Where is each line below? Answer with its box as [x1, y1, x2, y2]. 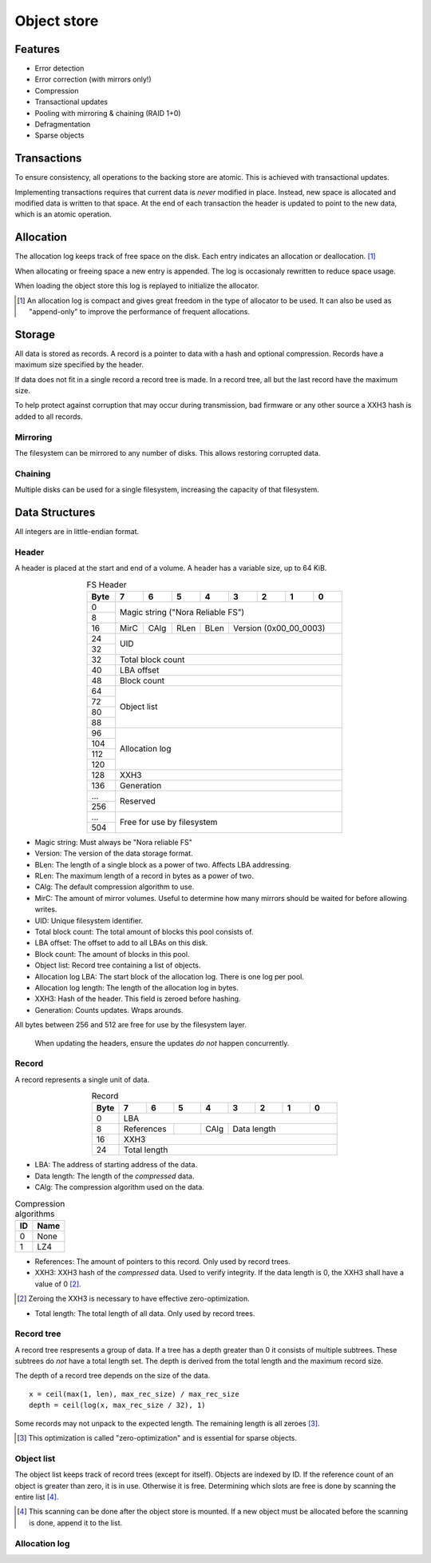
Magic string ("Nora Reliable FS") [120, 607, 245, 618]
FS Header [86, 579, 127, 590]
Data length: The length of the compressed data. [34, 1171, 195, 1181]
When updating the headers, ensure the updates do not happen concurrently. [34, 1038, 290, 1047]
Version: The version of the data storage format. [34, 848, 193, 859]
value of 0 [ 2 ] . [34, 1279, 81, 1289]
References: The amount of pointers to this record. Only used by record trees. [34, 1257, 291, 1266]
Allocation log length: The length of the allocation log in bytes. [34, 983, 239, 992]
